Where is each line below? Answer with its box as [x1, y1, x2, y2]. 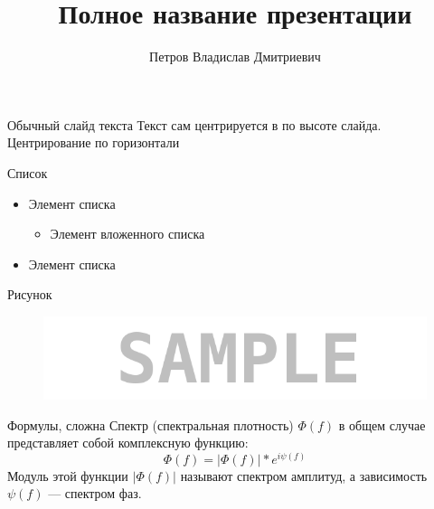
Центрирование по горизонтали [7, 133, 180, 152]
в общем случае [338, 415, 426, 434]
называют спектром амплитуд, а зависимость [180, 466, 428, 485]
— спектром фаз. [48, 484, 142, 503]
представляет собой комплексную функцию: [7, 433, 249, 452]
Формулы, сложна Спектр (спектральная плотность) [7, 415, 294, 434]
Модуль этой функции [7, 466, 128, 485]
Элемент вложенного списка [50, 224, 205, 243]
